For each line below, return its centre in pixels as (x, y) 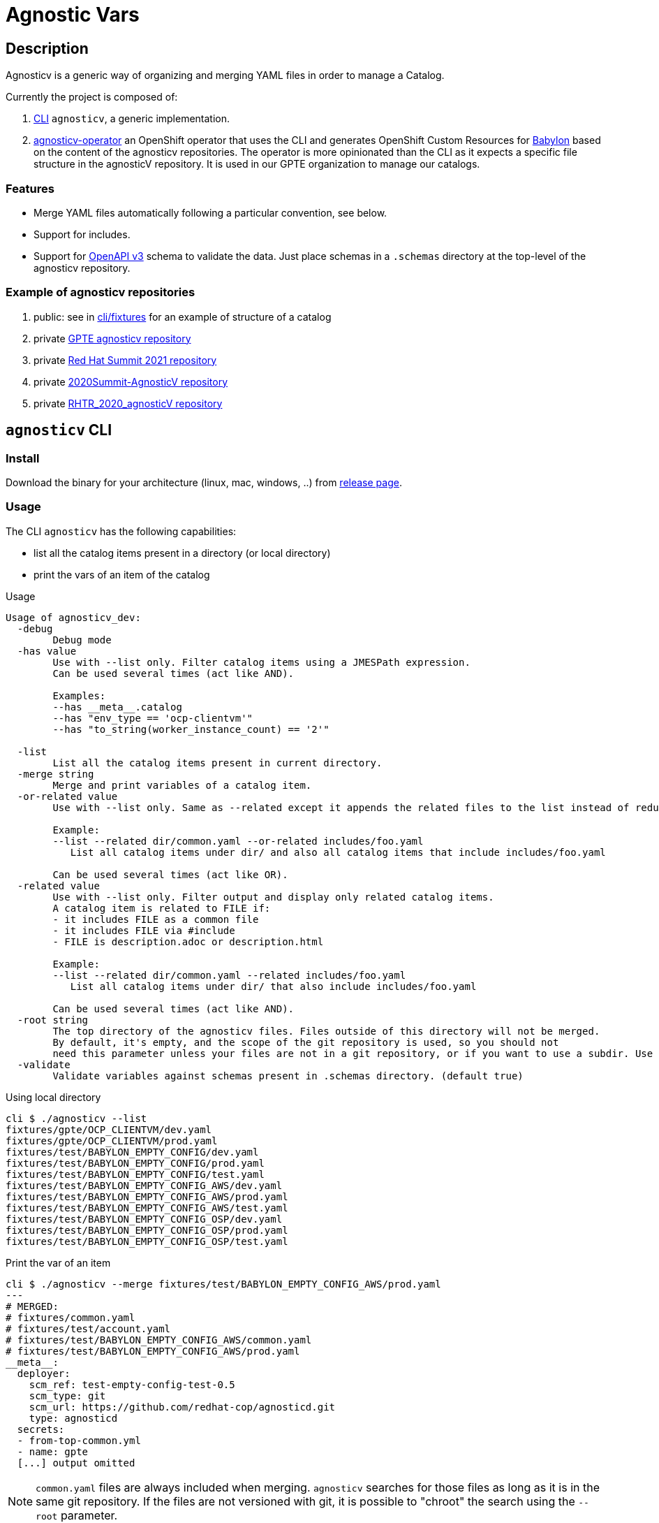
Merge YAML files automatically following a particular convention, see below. (210, 212)
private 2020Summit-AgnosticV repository (131, 381)
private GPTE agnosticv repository (112, 338)
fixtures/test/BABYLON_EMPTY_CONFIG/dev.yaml (132, 1152)
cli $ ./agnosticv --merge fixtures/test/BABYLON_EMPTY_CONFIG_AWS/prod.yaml (223, 1284)
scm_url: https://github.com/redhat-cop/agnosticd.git (182, 1407)
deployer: (44, 1373)
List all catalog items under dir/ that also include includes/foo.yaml (273, 986)
